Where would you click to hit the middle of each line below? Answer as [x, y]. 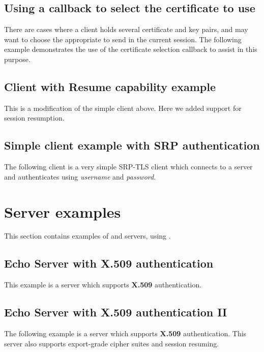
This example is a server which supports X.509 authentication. [103, 285]
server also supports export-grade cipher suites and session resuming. [112, 343]
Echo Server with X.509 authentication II [116, 312]
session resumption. [34, 118]
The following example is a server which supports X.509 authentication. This [125, 333]
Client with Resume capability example [110, 86]
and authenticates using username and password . [80, 176]
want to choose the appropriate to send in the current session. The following [123, 39]
